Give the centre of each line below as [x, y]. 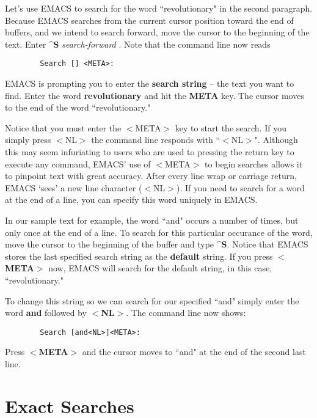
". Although [276, 140]
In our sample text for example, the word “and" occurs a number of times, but [152, 220]
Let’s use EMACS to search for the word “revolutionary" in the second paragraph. [159, 8]
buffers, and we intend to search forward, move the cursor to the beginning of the [157, 32]
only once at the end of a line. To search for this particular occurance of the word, [159, 232]
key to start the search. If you [231, 127]
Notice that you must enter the [63, 127]
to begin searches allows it [254, 163]
